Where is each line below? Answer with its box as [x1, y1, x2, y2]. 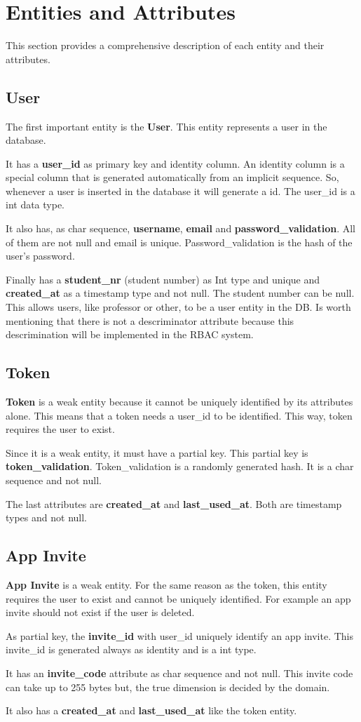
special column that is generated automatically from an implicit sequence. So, [6, 170, 339, 185]
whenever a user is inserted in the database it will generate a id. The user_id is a [6, 183, 355, 198]
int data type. [6, 197, 65, 212]
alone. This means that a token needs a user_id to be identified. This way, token [6, 408, 353, 422]
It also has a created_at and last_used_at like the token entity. [6, 703, 297, 718]
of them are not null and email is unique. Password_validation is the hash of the [6, 234, 353, 249]
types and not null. [6, 510, 87, 525]
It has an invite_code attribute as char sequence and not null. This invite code [6, 665, 353, 680]
